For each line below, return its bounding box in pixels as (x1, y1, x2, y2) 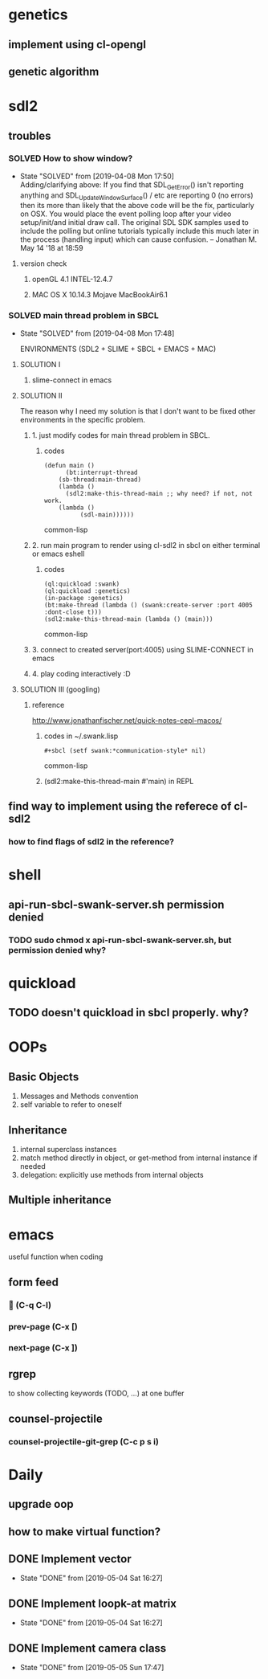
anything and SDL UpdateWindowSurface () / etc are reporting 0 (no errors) (19, 190, 254, 202)
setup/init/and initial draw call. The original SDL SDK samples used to (19, 218, 249, 227)
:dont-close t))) (43, 608, 102, 616)
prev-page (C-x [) (8, 1321, 79, 1332)
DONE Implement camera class (8, 1641, 167, 1655)
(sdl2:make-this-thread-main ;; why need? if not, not (65, 489, 253, 497)
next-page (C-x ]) (8, 1342, 78, 1354)
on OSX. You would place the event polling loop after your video (19, 209, 232, 219)
